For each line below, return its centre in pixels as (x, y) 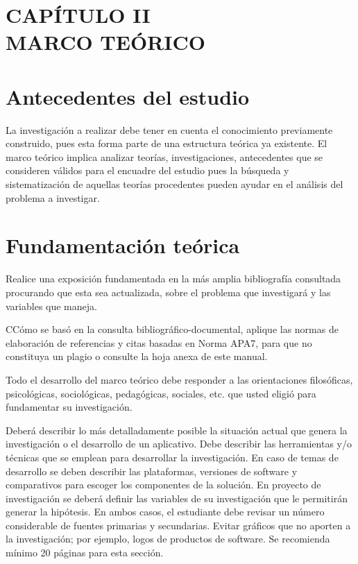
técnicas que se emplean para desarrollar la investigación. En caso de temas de (172, 457)
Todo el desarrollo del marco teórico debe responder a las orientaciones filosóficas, (179, 379)
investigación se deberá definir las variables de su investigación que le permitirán (177, 498)
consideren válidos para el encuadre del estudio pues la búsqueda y (147, 170)
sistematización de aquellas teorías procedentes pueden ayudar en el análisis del (174, 184)
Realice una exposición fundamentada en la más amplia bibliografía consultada (173, 279)
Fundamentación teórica (123, 245)
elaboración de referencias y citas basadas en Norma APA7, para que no (159, 342)
